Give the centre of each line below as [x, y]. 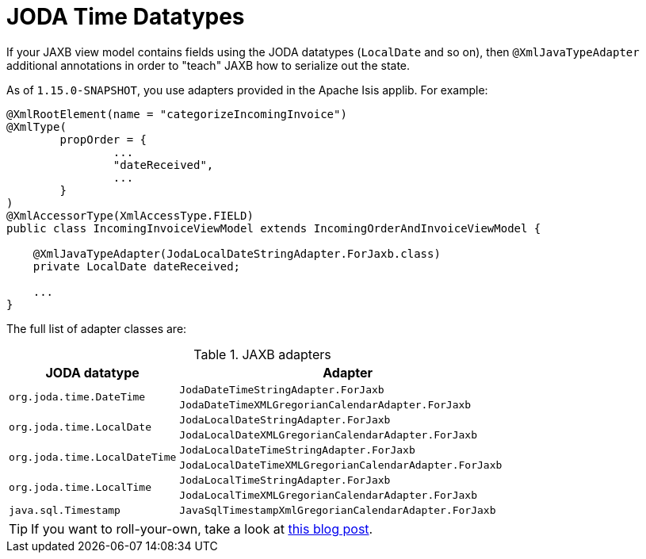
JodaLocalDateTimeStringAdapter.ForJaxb [297, 450]
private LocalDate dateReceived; [137, 266]
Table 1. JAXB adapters [262, 354]
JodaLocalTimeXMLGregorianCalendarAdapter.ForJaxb [329, 495]
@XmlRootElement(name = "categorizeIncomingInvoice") [177, 114]
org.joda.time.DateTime [77, 397]
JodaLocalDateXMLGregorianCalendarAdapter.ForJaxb [329, 435]
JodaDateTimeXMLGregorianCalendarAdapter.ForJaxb [325, 404]
